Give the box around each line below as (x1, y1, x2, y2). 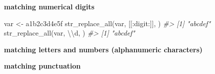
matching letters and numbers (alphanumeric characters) (4, 44, 203, 54)
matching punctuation (4, 61, 81, 71)
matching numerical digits (4, 1, 95, 11)
